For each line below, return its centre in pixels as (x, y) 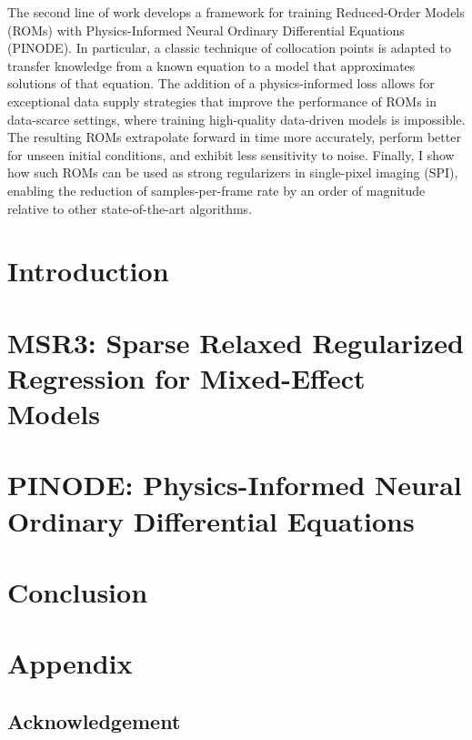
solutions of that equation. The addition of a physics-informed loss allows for (221, 83)
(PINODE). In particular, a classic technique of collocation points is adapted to (229, 48)
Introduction (88, 271)
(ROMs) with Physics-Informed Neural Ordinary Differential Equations (206, 30)
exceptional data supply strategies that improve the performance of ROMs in (222, 101)
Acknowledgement (94, 720)
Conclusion (78, 592)
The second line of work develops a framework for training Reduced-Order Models (236, 12)
